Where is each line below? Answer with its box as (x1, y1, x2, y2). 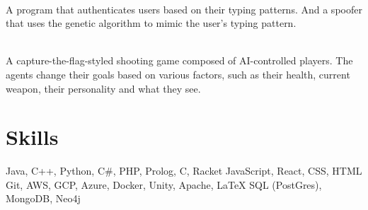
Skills (6, 122, 59, 151)
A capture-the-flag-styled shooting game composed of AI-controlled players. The (6, 53, 353, 68)
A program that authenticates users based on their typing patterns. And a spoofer (6, 1, 362, 16)
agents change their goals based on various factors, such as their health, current (6, 66, 350, 81)
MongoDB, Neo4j (6, 191, 81, 206)
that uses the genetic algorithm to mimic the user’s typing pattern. (6, 16, 297, 30)
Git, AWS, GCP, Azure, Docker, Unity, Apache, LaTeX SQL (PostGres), (6, 177, 322, 192)
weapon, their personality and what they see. (6, 81, 201, 95)
